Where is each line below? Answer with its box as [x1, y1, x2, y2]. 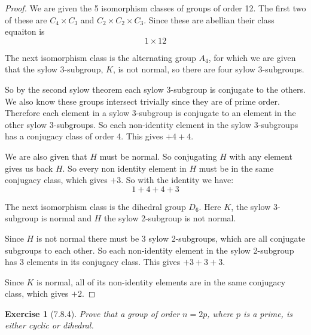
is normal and [41, 212, 92, 224]
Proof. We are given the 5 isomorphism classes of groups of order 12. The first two [5, 2, 306, 14]
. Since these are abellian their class [144, 13, 275, 26]
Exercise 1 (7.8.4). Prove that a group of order [5, 307, 180, 319]
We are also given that [5, 150, 87, 162]
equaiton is [5, 25, 45, 38]
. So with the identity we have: [121, 173, 234, 186]
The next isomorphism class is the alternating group [5, 51, 196, 63]
